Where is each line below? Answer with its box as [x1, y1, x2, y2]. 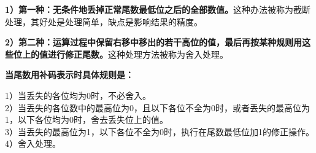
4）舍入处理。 [5, 137, 61, 150]
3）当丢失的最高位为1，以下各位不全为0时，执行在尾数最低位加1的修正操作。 [5, 125, 314, 138]
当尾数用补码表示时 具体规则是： [5, 68, 134, 81]
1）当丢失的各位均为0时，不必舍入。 [5, 88, 151, 101]
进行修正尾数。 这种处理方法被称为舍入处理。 [47, 47, 228, 60]
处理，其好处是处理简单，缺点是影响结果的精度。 [5, 15, 202, 28]
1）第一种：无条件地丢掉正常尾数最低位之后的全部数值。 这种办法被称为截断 [5, 3, 311, 15]
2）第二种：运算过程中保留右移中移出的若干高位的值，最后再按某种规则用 [5, 36, 303, 49]
